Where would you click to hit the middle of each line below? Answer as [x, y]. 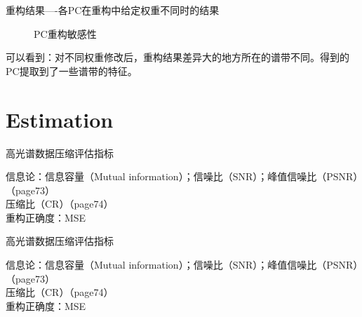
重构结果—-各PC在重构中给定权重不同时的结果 [113, 10]
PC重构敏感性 [65, 33]
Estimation [60, 119]
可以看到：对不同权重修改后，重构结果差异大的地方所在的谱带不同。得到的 [177, 57]
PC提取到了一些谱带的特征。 [72, 70]
